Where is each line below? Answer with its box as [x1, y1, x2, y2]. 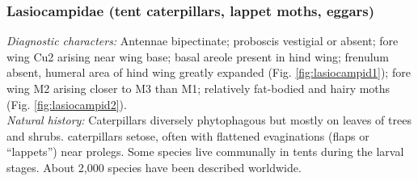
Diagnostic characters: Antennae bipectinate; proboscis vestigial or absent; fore [6, 32, 399, 49]
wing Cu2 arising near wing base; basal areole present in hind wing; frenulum [6, 48, 390, 65]
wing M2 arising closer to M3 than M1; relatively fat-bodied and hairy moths [6, 80, 391, 96]
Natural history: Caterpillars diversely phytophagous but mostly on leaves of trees [6, 112, 412, 128]
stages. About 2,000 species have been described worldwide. [6, 158, 302, 175]
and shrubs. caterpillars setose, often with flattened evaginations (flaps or [6, 127, 369, 144]
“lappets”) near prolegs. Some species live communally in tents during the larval [6, 143, 404, 160]
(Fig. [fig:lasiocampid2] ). [6, 95, 127, 112]
